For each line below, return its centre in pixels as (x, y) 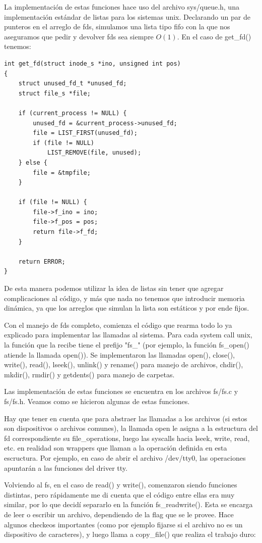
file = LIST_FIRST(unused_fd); (85, 133)
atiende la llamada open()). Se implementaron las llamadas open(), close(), (119, 354)
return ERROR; (42, 261)
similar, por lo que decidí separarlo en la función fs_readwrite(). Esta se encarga (128, 504)
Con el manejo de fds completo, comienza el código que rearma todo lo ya (118, 325)
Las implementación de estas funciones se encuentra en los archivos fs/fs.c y (121, 391)
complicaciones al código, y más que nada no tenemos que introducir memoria (124, 298)
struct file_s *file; (54, 93)
